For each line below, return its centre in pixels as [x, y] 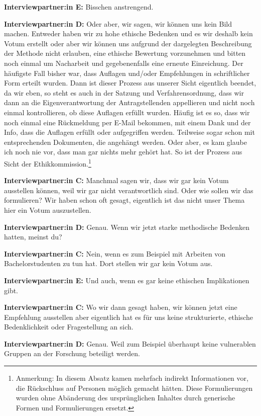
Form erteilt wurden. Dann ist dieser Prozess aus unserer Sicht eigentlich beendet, [130, 83]
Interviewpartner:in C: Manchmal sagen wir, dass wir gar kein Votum [116, 180]
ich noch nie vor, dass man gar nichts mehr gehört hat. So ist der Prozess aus [123, 152]
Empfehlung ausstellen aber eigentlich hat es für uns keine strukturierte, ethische [128, 317]
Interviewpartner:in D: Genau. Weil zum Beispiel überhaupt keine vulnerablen [130, 343]
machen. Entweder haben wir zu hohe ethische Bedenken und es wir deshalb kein [128, 33]
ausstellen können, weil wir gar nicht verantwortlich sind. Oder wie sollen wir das [129, 190]
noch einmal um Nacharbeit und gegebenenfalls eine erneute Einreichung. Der [124, 63]
